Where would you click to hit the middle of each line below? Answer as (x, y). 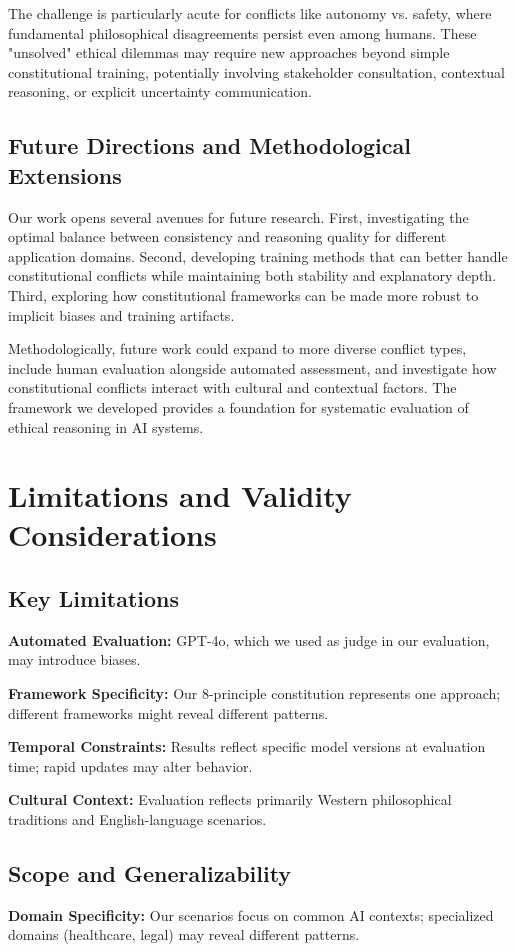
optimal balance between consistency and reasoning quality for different (227, 236)
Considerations (112, 534)
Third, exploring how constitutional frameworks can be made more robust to (243, 294)
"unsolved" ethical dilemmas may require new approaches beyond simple (229, 52)
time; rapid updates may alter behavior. (130, 765)
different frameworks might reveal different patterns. (168, 712)
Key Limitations (94, 598)
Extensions (65, 174)
